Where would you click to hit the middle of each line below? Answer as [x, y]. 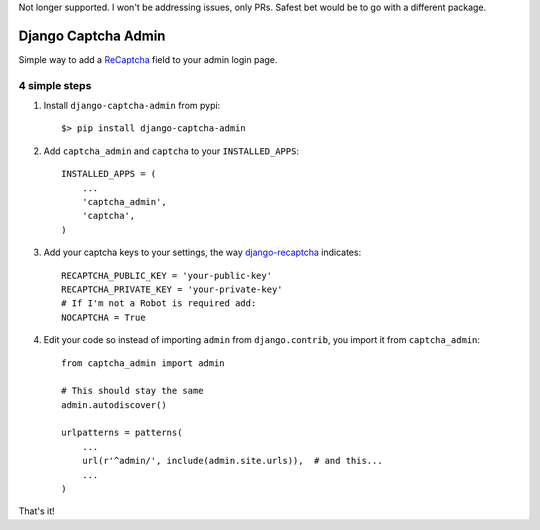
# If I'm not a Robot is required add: [159, 303]
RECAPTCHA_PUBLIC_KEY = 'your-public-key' [167, 275]
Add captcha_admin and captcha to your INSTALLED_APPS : [171, 151]
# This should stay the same [132, 391]
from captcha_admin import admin [143, 363]
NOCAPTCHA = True [103, 317]
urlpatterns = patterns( [122, 433]
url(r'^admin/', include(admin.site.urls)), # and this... [232, 461]
